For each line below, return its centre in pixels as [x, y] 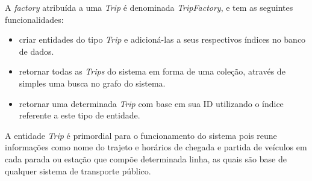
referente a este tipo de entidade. [80, 115]
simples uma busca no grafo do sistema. [92, 83]
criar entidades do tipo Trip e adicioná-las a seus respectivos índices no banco [162, 39]
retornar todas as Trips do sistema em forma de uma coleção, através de [152, 71]
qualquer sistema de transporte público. [78, 170]
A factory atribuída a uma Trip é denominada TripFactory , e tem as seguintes [149, 7]
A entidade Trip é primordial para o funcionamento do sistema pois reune [141, 135]
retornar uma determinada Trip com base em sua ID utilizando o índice [151, 103]
